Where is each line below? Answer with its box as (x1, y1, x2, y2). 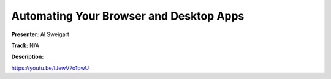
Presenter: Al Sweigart (11, 31, 70, 38)
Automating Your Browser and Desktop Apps (11, 9, 245, 23)
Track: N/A (11, 42, 40, 49)
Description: (11, 53, 44, 61)
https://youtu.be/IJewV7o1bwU (11, 64, 89, 72)
